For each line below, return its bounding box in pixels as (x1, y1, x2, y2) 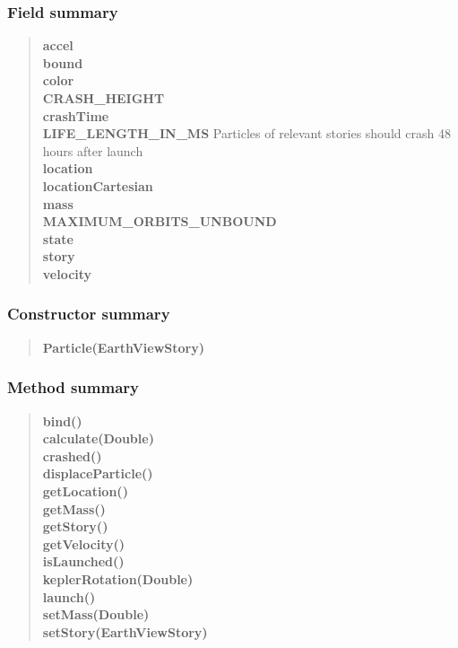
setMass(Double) (42, 605, 150, 624)
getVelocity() (42, 534, 125, 553)
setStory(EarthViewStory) (42, 622, 208, 641)
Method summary (7, 376, 139, 398)
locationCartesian (42, 176, 153, 195)
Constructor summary (7, 302, 170, 325)
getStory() (42, 517, 108, 536)
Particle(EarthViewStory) (42, 337, 204, 356)
